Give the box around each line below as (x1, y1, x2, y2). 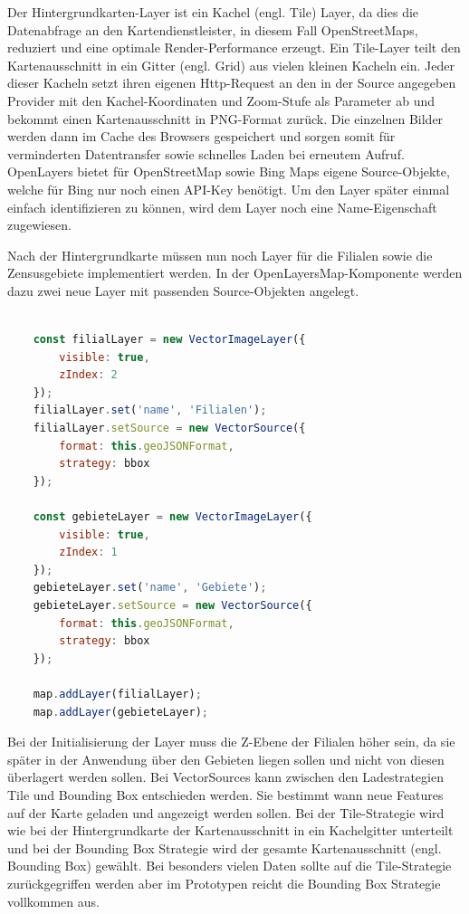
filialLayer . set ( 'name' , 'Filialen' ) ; (33, 404, 267, 417)
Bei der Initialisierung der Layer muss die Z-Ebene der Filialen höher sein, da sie (7, 732, 455, 751)
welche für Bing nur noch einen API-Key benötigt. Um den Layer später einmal (7, 179, 450, 198)
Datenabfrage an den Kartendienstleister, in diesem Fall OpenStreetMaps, (7, 20, 418, 39)
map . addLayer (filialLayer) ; (33, 687, 202, 700)
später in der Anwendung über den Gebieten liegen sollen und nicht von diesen (7, 749, 445, 768)
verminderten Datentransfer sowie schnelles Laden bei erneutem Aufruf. (7, 144, 405, 163)
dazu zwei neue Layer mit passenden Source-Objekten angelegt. (7, 281, 359, 300)
